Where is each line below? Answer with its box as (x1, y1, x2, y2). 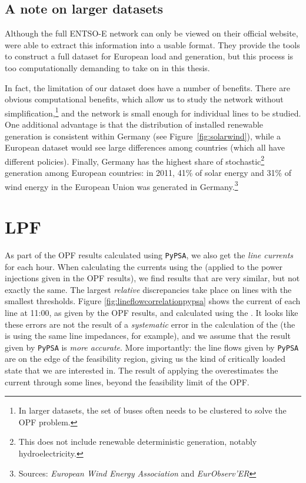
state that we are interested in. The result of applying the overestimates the (5, 364, 278, 377)
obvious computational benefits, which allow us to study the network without (5, 93, 284, 105)
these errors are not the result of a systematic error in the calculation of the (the (5, 318, 295, 330)
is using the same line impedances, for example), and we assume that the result (5, 329, 291, 342)
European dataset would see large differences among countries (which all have (5, 141, 285, 154)
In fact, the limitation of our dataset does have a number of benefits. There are (5, 81, 290, 94)
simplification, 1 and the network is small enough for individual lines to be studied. (5, 105, 301, 119)
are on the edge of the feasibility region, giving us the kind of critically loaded (5, 352, 286, 365)
